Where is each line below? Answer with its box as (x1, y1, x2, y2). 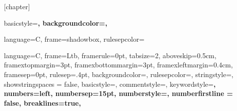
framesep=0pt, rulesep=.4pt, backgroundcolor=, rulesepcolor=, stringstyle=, (4, 69, 234, 79)
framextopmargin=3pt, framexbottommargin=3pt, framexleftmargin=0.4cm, (4, 60, 233, 70)
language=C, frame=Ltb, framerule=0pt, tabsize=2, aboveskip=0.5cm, (4, 50, 217, 60)
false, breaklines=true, (4, 97, 81, 108)
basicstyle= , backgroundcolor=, (4, 17, 108, 28)
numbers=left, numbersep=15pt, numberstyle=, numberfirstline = (4, 88, 233, 98)
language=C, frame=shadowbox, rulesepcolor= (4, 34, 145, 44)
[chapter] (4, 1, 30, 11)
